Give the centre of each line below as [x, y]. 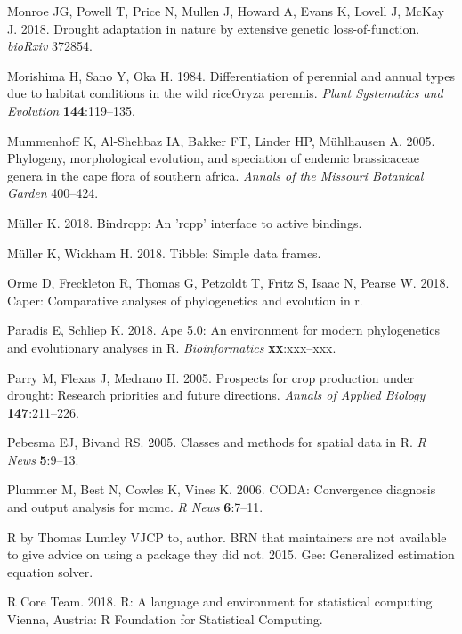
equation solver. [50, 571]
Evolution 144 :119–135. [71, 110]
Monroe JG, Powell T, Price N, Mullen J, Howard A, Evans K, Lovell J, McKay [226, 11]
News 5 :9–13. [43, 459]
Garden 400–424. [53, 193]
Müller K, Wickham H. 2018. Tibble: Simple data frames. [164, 252]
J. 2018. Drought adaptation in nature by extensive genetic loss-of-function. [214, 28]
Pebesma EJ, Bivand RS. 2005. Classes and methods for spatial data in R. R [217, 442]
